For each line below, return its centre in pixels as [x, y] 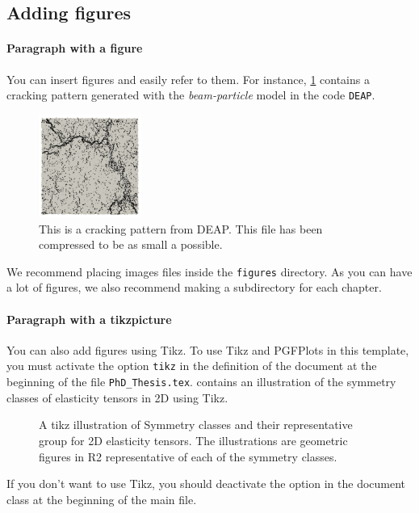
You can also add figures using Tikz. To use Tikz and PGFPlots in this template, [208, 349]
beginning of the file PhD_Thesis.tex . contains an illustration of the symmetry [201, 382]
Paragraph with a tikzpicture [89, 319]
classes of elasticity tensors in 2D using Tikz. [117, 397]
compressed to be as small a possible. [131, 244]
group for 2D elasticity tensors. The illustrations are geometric [193, 440]
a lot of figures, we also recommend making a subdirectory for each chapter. [194, 287]
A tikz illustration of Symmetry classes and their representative [196, 425]
